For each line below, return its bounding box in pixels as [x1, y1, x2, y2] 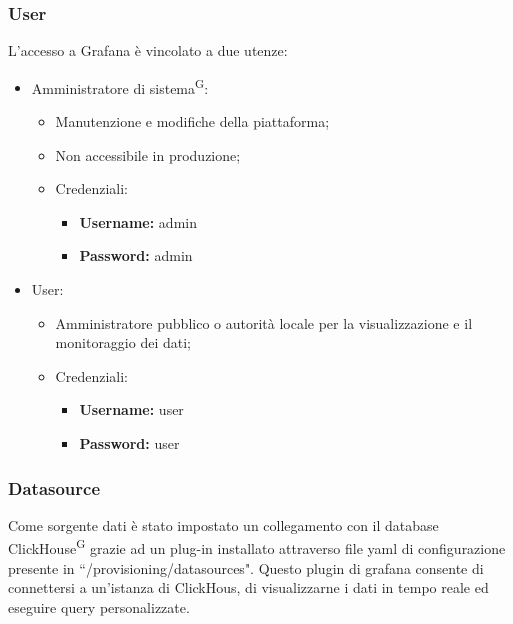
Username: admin [79, 211, 197, 232]
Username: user [79, 399, 184, 420]
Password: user [79, 433, 180, 453]
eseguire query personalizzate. [8, 596, 190, 617]
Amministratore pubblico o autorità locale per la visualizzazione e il [55, 312, 473, 333]
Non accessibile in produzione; [55, 144, 241, 165]
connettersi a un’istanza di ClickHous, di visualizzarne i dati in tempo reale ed [8, 577, 489, 598]
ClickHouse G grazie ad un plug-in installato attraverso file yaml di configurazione [8, 535, 506, 559]
